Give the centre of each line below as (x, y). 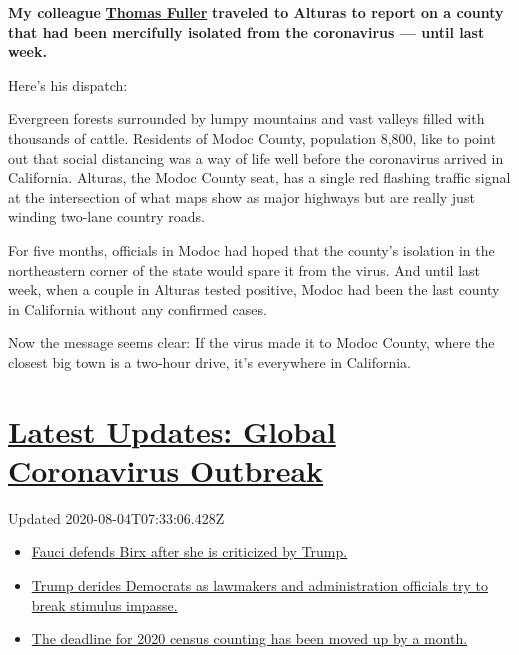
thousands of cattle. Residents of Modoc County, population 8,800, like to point (252, 137)
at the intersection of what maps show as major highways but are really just (241, 196)
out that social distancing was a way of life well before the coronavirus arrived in (256, 157)
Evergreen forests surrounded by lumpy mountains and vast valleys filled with (246, 118)
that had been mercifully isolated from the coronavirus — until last (246, 31)
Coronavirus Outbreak (166, 469)
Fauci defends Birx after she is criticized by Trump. (189, 551)
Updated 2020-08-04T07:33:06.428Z (116, 517)
